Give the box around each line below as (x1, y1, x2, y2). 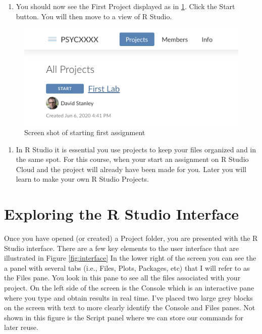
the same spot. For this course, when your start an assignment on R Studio (16, 154, 249, 164)
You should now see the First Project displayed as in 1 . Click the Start (16, 1, 235, 11)
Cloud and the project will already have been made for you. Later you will (16, 163, 246, 174)
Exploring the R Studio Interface (4, 203, 239, 224)
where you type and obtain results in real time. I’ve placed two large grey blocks (4, 292, 253, 303)
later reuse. (4, 322, 38, 332)
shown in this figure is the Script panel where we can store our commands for (4, 312, 243, 322)
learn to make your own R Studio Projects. (16, 174, 149, 184)
